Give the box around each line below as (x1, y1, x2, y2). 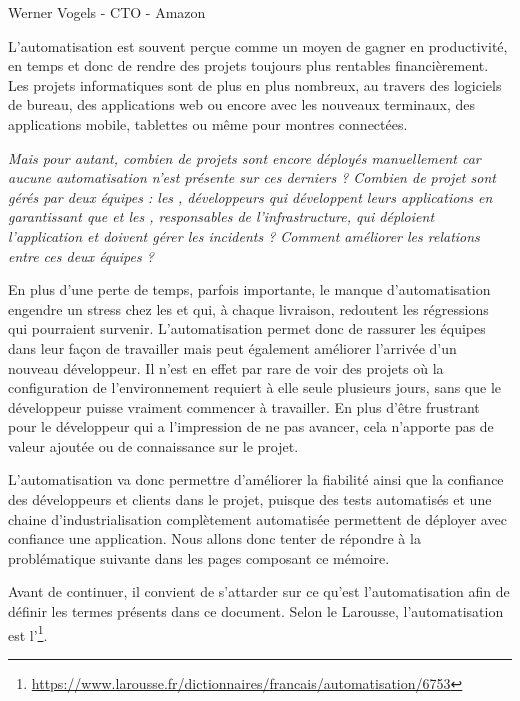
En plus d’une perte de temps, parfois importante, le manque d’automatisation (8, 279, 491, 300)
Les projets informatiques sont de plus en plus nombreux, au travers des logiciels (8, 74, 502, 95)
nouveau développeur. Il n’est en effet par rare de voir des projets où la (8, 357, 444, 378)
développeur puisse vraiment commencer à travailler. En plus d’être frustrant (8, 396, 480, 417)
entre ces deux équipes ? (8, 245, 154, 266)
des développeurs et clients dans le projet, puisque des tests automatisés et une (8, 489, 492, 510)
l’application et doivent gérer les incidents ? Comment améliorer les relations (8, 225, 480, 246)
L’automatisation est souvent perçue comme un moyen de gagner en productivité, (8, 35, 508, 56)
